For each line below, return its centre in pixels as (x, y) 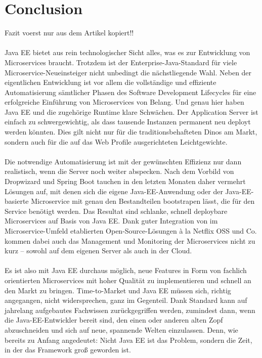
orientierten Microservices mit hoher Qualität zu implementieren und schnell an (128, 280)
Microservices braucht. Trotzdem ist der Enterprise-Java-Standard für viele (121, 62)
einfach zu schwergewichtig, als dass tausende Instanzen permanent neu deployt (128, 122)
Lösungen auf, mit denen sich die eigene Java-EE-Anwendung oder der (114, 191)
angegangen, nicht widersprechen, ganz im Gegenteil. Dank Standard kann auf (126, 300)
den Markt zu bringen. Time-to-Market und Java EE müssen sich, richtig (118, 290)
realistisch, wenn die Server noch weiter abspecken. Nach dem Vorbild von (119, 171)
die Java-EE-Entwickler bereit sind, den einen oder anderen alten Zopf (114, 320)
